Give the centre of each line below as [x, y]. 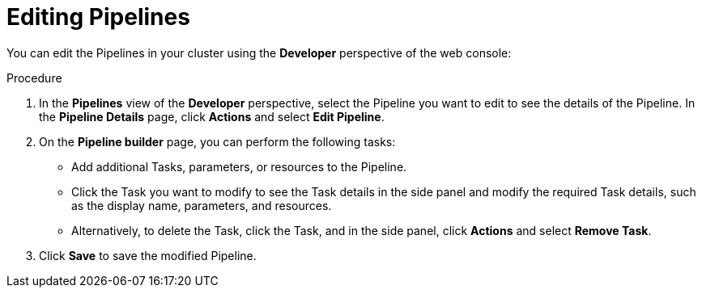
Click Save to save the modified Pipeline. [148, 255]
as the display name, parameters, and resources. [202, 205]
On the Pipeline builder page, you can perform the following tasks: [217, 141]
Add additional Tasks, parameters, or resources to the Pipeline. [239, 166]
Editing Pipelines [98, 17]
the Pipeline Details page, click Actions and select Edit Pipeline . [212, 116]
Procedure [34, 78]
